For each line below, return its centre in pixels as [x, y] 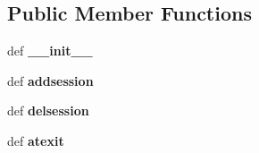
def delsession [48, 110]
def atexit [36, 140]
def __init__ [50, 51]
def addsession [50, 80]
